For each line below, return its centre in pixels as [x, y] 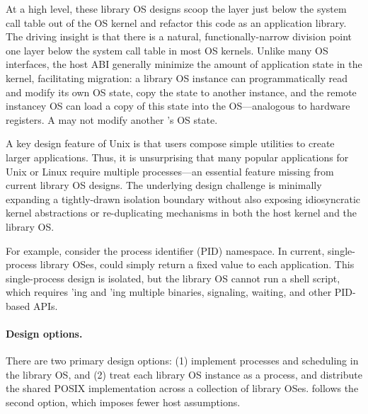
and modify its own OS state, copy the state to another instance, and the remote [181, 92]
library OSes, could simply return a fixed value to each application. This [197, 264]
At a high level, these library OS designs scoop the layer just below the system [176, 8]
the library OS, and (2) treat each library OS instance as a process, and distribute [184, 374]
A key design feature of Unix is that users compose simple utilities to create [170, 143]
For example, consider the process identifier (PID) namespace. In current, [165, 250]
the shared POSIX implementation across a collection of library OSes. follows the [182, 388]
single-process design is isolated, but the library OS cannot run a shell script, [173, 278]
